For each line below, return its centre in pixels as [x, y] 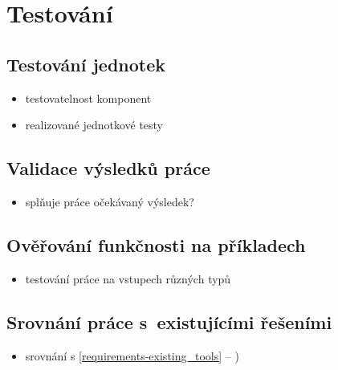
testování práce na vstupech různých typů [128, 278]
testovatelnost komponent [88, 98]
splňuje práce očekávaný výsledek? [110, 201]
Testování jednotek [86, 64]
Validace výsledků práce [108, 168]
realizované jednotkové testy [94, 125]
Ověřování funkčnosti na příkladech [156, 244]
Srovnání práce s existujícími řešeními [169, 321]
